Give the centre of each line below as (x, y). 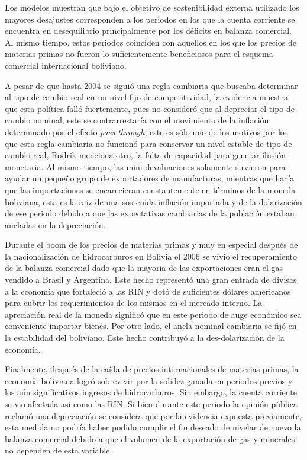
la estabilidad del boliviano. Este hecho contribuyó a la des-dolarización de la (145, 338)
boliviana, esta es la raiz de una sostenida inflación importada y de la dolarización (153, 201)
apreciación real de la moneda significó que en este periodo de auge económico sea (153, 314)
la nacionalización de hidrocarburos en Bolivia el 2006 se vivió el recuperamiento (151, 256)
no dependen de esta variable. (59, 450)
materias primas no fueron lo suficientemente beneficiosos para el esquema (139, 54)
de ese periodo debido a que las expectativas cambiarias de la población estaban (150, 213)
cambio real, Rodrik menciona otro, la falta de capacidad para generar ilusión (145, 155)
